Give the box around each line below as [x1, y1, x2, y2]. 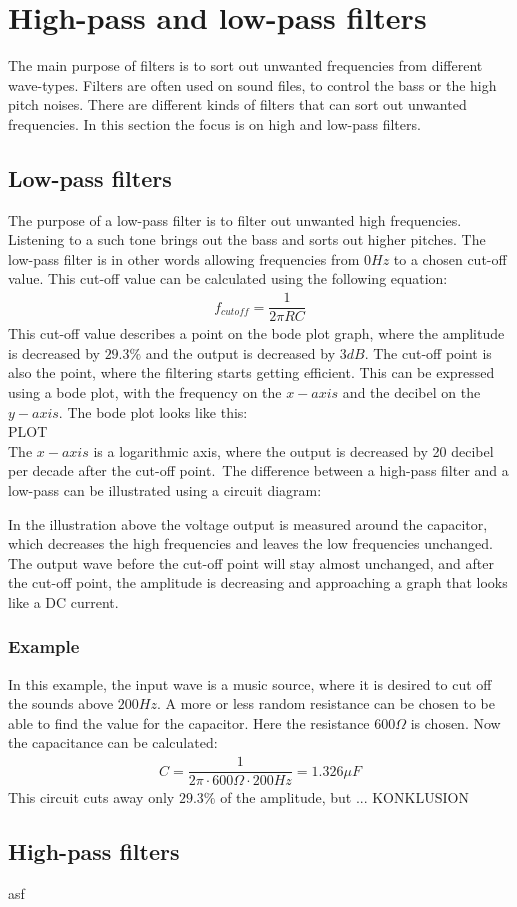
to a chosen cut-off [393, 248, 507, 269]
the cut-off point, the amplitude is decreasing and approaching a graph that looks [8, 572, 508, 593]
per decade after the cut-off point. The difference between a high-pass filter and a [8, 460, 509, 481]
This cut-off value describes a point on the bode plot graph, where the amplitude [8, 323, 505, 344]
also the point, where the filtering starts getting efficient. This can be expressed [8, 362, 495, 383]
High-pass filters [8, 836, 180, 867]
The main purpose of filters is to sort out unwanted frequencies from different [8, 55, 483, 76]
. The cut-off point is [364, 342, 492, 363]
